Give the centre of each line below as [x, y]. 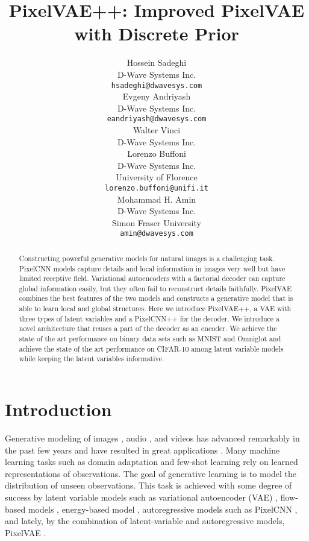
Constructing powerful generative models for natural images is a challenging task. [147, 258]
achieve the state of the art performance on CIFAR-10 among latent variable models [151, 348]
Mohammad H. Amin [157, 199]
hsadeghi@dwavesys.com [157, 85]
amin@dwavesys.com [157, 234]
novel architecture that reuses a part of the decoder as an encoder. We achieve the [148, 328]
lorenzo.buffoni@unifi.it [157, 188]
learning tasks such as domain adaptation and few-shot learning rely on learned [151, 462]
